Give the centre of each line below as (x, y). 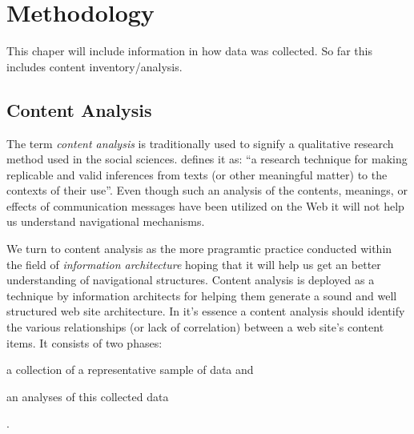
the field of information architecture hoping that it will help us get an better (194, 264)
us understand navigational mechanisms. (106, 221)
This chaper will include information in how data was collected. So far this (189, 51)
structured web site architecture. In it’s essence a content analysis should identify (206, 311)
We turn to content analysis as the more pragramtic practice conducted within (199, 249)
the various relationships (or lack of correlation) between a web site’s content (195, 327)
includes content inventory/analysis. (94, 66)
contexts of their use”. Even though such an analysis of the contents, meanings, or (207, 190)
